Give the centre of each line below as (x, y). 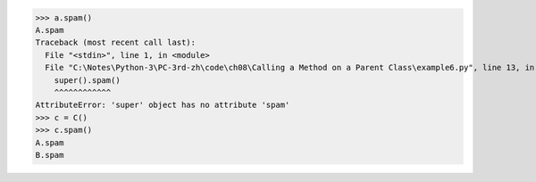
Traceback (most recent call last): (116, 43)
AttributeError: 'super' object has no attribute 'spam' (163, 105)
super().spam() (87, 80)
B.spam (50, 155)
